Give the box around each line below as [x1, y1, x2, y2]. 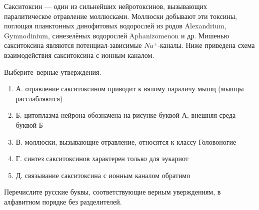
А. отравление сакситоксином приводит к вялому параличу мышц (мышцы [15, 83, 244, 94]
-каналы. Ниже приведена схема [157, 40, 255, 50]
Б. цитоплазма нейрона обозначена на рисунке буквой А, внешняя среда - [15, 110, 240, 120]
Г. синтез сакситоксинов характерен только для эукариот [15, 153, 188, 164]
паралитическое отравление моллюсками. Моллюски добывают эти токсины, [4, 10, 237, 21]
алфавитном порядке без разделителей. [4, 196, 122, 207]
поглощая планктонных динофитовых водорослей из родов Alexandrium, [4, 20, 226, 31]
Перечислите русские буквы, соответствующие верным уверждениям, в [4, 187, 221, 197]
